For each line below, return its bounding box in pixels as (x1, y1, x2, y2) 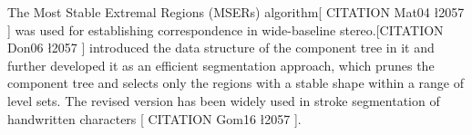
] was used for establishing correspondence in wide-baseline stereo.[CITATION (7, 20, 444, 39)
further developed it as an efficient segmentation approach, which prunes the (7, 55, 435, 74)
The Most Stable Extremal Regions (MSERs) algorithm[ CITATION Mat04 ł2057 (7, 3, 465, 21)
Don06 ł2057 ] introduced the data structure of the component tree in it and (7, 38, 435, 57)
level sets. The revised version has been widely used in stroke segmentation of (7, 91, 440, 110)
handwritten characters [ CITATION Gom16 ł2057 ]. (7, 109, 302, 128)
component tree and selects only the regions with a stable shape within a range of (7, 73, 464, 92)
